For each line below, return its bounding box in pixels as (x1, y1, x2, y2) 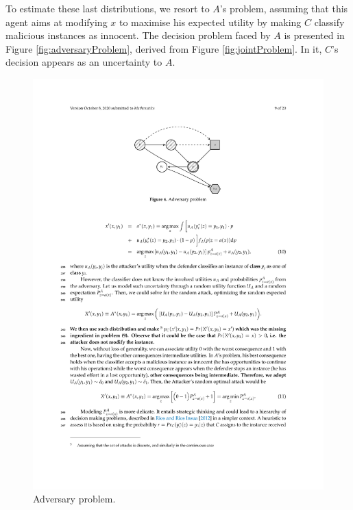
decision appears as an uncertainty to (5, 55, 162, 69)
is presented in (284, 28, 345, 42)
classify (314, 14, 345, 29)
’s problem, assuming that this (219, 1, 348, 15)
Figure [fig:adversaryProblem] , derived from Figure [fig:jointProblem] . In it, (5, 41, 322, 55)
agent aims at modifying (5, 14, 108, 29)
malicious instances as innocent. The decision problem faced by (5, 28, 271, 42)
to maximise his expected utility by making (119, 14, 302, 29)
